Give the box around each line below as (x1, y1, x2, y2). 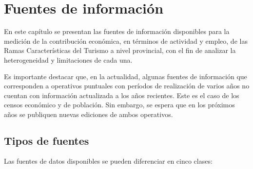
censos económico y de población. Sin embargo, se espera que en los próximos (4, 100, 235, 110)
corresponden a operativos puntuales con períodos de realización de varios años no (4, 81, 250, 91)
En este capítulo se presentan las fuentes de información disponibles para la (4, 26, 230, 36)
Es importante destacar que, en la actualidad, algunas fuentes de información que (4, 71, 247, 81)
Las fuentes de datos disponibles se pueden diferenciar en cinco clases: (4, 155, 213, 166)
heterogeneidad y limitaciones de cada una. (4, 54, 133, 65)
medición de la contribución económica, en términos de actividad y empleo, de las (4, 35, 248, 46)
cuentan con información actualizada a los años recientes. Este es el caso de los (4, 90, 239, 100)
